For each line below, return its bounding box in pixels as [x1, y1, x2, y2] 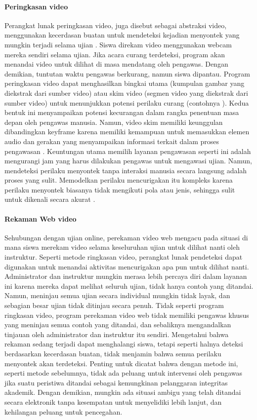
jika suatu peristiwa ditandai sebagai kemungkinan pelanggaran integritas [4, 377, 228, 387]
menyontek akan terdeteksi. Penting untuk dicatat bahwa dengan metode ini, [4, 358, 238, 368]
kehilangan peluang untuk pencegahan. [4, 406, 123, 417]
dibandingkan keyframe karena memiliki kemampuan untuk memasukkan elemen [4, 126, 250, 137]
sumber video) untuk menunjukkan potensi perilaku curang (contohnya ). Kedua [4, 97, 249, 108]
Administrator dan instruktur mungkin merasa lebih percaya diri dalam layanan [4, 271, 247, 281]
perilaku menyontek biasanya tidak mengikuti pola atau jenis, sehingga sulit [4, 184, 235, 194]
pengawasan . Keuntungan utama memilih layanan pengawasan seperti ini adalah [4, 146, 251, 156]
